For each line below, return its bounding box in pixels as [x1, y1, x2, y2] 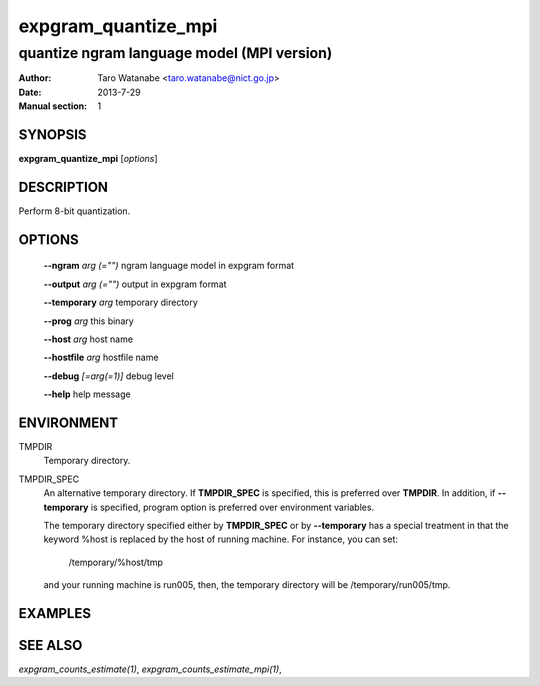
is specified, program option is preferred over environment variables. [90, 501, 375, 513]
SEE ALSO [18, 636, 83, 654]
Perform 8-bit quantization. [18, 205, 131, 217]
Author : [18, 72, 52, 84]
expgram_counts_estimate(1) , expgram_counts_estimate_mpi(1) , [18, 663, 282, 675]
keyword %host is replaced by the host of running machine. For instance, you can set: [43, 533, 399, 545]
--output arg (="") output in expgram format [43, 278, 227, 290]
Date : [18, 86, 42, 98]
